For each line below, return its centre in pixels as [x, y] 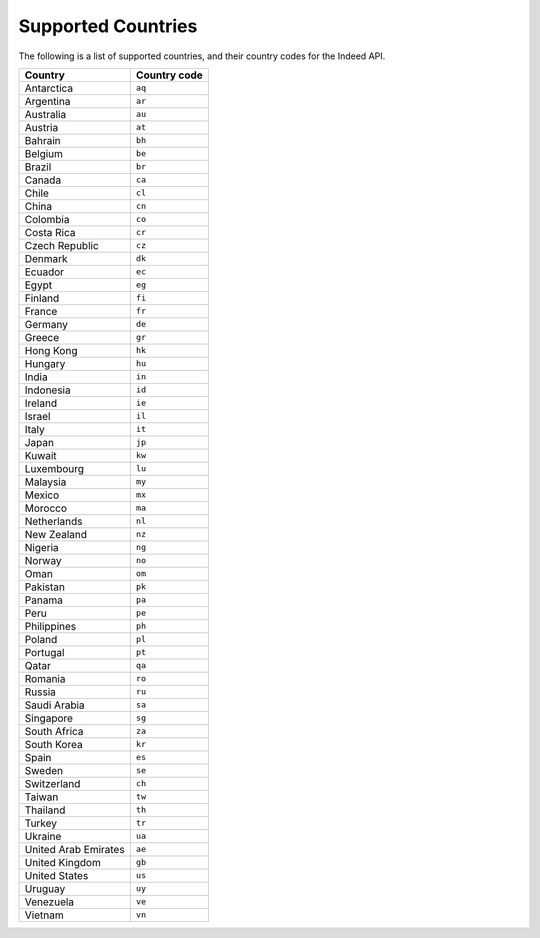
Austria [41, 127]
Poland [41, 639]
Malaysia [45, 482]
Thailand [45, 810]
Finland [42, 298]
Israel [37, 416]
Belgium [44, 153]
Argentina [47, 101]
